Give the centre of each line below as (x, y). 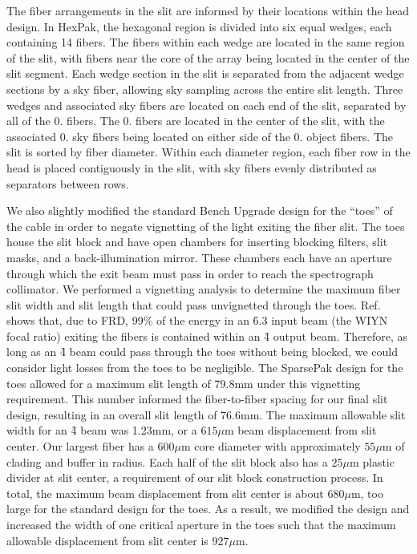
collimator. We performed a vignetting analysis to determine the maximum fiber (204, 289)
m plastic (372, 461)
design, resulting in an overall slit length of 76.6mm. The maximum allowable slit (206, 414)
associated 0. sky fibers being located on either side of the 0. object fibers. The (200, 136)
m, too (367, 493)
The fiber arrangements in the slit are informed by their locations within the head (208, 10)
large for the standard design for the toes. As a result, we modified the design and (208, 509)
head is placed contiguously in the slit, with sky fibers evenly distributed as (192, 167)
